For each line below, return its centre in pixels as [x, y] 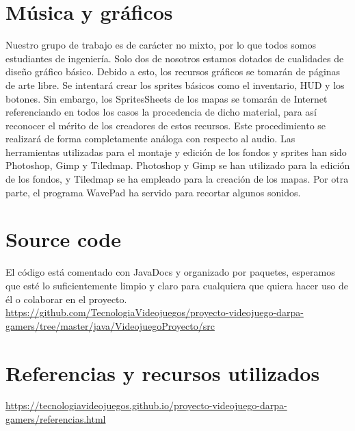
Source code [63, 239]
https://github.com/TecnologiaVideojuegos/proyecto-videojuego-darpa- [155, 312]
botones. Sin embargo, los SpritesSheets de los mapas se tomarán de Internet [167, 98]
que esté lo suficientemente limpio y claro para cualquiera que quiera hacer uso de [177, 285]
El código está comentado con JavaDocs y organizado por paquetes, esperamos [170, 272]
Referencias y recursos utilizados [163, 373]
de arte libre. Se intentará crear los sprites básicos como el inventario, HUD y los [175, 84]
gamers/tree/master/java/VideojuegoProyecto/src [110, 325]
